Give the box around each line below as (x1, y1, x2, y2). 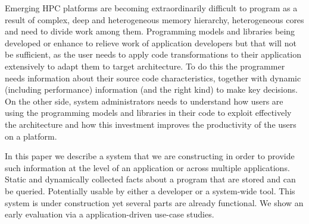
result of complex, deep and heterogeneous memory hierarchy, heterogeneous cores (5, 13, 304, 26)
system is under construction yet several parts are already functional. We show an (5, 196, 304, 209)
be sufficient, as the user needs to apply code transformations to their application (5, 48, 302, 61)
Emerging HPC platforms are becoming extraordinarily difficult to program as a (5, 2, 298, 14)
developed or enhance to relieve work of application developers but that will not (5, 36, 296, 49)
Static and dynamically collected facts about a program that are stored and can (5, 173, 296, 185)
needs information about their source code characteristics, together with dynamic (5, 71, 301, 84)
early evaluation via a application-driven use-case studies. (5, 208, 214, 220)
